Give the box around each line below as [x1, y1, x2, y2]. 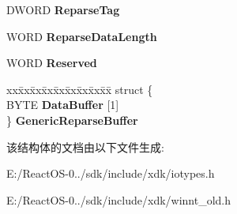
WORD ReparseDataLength [6, 28, 157, 44]
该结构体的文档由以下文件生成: [6, 138, 164, 155]
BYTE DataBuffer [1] [6, 96, 119, 113]
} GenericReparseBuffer [6, 111, 138, 128]
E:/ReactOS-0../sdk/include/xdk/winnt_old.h [6, 191, 231, 208]
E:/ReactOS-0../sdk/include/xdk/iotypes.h [6, 165, 215, 182]
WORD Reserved [6, 54, 97, 71]
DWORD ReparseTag [6, 2, 120, 17]
